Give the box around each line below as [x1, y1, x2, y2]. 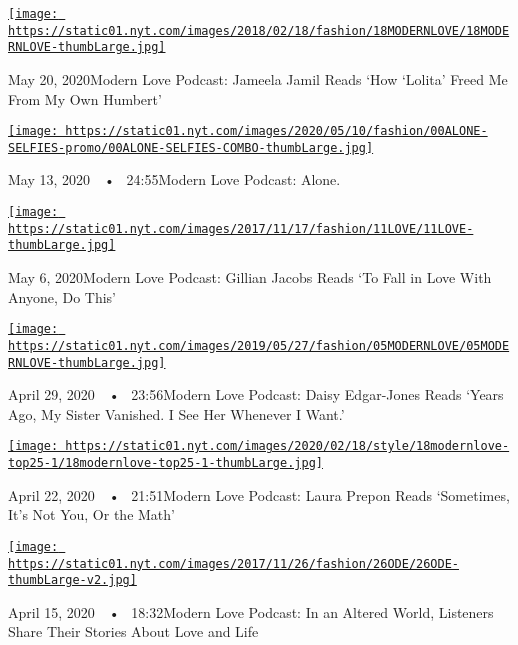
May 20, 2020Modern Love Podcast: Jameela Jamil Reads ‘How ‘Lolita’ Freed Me [8, 68, 508, 89]
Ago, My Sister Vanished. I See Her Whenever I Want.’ [8, 403, 345, 424]
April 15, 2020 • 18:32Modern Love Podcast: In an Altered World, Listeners [8, 601, 494, 622]
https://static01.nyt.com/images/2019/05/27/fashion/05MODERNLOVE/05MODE [8, 338, 510, 353]
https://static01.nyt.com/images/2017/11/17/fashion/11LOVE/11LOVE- [8, 221, 474, 236]
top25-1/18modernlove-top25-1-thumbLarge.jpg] [8, 456, 323, 471]
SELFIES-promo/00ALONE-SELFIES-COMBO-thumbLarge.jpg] [8, 140, 374, 155]
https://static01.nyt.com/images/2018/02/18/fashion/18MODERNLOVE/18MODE [8, 23, 510, 38]
